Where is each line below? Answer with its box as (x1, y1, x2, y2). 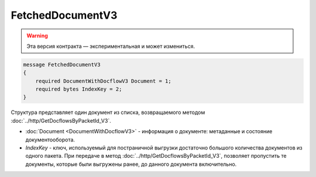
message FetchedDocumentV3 (23, 61, 101, 68)
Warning (26, 32, 48, 39)
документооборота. (25, 136, 75, 143)
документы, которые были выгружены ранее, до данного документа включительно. (25, 161, 237, 168)
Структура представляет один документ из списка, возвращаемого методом (11, 109, 205, 116)
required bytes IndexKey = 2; (35, 86, 122, 93)
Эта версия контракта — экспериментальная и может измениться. (26, 43, 195, 50)
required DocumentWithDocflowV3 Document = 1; (35, 78, 172, 84)
